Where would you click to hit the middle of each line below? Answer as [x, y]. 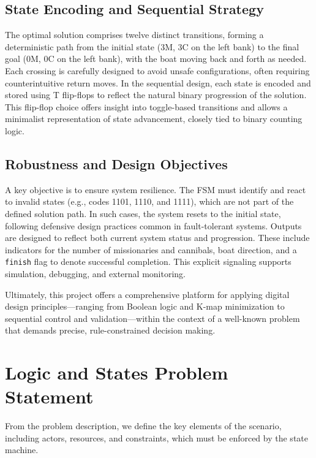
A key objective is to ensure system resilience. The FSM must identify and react [156, 189]
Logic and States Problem [117, 372]
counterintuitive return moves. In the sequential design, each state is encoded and [158, 82]
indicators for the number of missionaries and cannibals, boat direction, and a [151, 249]
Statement [49, 396]
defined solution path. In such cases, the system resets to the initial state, [143, 213]
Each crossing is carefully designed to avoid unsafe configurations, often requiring [157, 70]
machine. [22, 450]
